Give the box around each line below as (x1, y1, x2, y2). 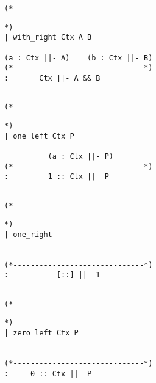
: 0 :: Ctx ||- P (4, 369, 92, 378)
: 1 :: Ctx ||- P (4, 172, 109, 181)
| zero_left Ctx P (4, 329, 79, 338)
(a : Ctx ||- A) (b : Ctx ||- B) (4, 53, 153, 62)
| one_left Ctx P (4, 131, 74, 140)
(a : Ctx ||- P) (48, 151, 113, 161)
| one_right (4, 230, 52, 239)
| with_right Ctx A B (4, 33, 92, 42)
